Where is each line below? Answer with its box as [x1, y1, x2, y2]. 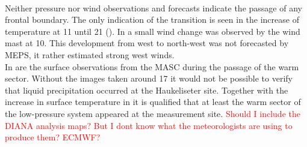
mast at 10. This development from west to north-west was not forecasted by [5, 37, 289, 49]
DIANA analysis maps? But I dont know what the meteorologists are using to [5, 119, 293, 131]
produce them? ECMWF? [5, 131, 101, 143]
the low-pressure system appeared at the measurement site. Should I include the [5, 107, 300, 119]
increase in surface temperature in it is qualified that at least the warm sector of [5, 95, 301, 108]
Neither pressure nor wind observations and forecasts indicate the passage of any [5, 1, 302, 14]
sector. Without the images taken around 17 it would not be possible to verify [5, 72, 293, 85]
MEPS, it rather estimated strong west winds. [5, 48, 175, 61]
